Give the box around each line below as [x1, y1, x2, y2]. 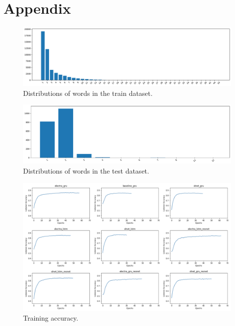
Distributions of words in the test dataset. [23, 166, 149, 176]
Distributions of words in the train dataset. [23, 88, 153, 98]
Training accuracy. [23, 313, 78, 323]
